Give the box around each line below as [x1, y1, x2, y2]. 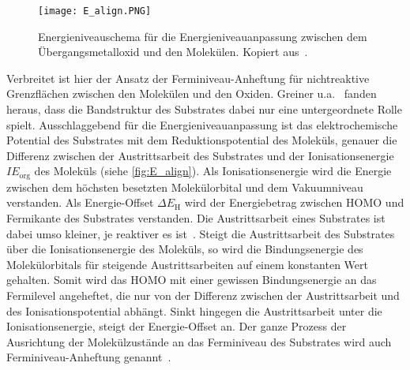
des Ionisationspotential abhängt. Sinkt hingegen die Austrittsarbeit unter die [6, 302, 382, 319]
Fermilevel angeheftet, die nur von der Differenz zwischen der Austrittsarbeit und [6, 287, 400, 304]
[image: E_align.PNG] [38, 6, 152, 17]
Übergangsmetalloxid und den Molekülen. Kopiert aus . [38, 43, 308, 60]
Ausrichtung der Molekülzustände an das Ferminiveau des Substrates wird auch [6, 333, 392, 349]
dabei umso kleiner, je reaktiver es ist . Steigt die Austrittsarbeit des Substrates [6, 225, 395, 241]
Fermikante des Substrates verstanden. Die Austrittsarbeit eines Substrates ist [6, 210, 386, 226]
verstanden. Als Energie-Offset [6, 194, 154, 211]
